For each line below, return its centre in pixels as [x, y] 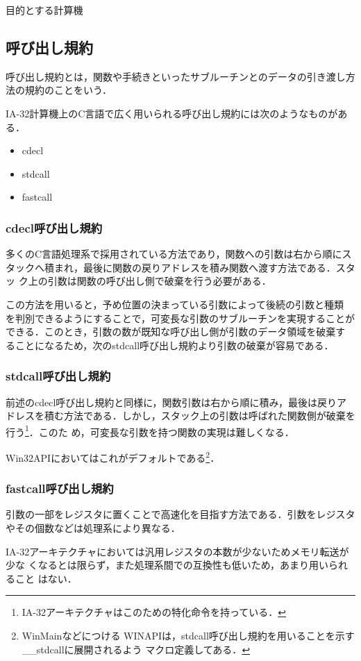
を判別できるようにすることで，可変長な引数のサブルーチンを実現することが [180, 318]
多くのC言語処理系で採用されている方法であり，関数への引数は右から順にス [179, 254]
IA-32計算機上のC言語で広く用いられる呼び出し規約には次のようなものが [172, 113]
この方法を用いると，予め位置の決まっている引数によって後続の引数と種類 [175, 304]
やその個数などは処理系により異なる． [93, 528]
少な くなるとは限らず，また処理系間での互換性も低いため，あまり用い [167, 565]
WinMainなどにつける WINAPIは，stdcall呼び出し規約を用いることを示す [188, 636]
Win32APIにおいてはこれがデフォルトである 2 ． [113, 456]
